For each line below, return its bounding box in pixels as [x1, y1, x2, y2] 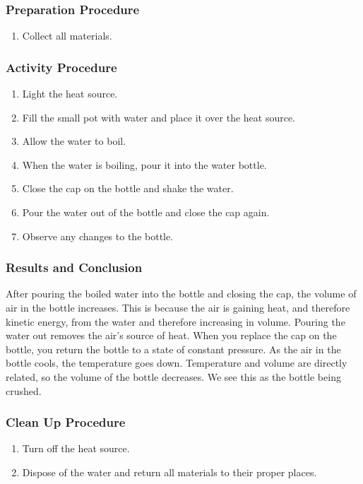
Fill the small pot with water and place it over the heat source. [22, 110, 296, 124]
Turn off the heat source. [22, 441, 130, 456]
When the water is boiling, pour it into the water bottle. [22, 157, 267, 172]
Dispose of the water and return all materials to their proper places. [22, 464, 317, 479]
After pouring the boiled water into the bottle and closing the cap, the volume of [6, 286, 357, 301]
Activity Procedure [6, 58, 117, 76]
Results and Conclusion [6, 259, 143, 276]
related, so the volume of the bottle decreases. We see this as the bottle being [6, 369, 341, 384]
